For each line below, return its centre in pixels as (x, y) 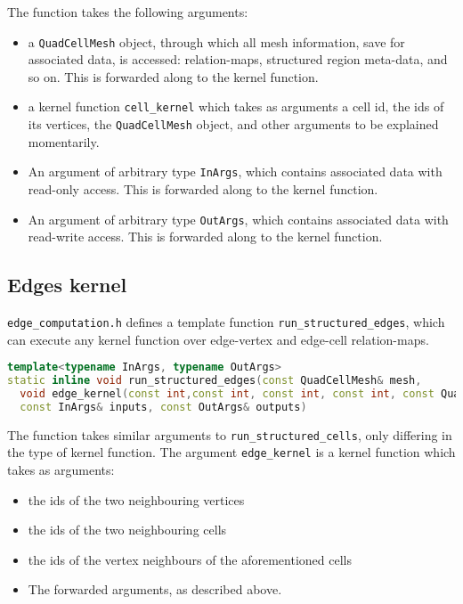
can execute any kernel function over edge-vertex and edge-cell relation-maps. (218, 339)
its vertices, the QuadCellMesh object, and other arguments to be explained (233, 124)
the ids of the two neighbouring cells (127, 530)
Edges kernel (67, 285)
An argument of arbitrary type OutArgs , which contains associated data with (238, 219)
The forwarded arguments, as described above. (155, 589)
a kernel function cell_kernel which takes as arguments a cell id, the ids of (236, 106)
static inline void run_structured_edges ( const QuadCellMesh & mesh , (215, 381)
